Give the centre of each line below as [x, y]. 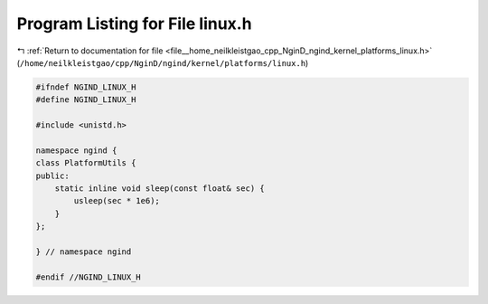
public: [52, 176]
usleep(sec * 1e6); [117, 201]
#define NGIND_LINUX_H [86, 100]
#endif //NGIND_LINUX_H [89, 277]
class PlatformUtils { [86, 163]
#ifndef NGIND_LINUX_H [86, 87]
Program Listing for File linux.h [134, 24]
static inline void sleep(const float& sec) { [160, 189]
